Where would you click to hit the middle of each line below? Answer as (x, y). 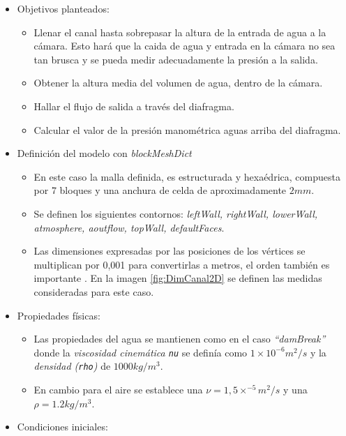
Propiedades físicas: (59, 315)
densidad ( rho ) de (72, 366)
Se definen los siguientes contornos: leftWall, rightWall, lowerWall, (176, 213)
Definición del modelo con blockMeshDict (104, 153)
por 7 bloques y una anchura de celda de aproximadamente (160, 190)
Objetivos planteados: (63, 8)
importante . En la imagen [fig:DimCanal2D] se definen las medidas (178, 278)
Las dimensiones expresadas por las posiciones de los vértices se (170, 251)
